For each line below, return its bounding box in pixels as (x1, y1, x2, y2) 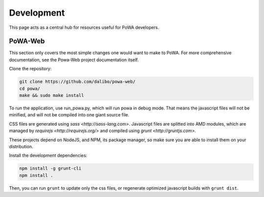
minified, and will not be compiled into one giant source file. (9, 112, 130, 118)
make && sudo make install (19, 93, 84, 98)
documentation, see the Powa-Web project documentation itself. (9, 57, 139, 63)
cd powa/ (19, 86, 41, 91)
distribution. (9, 143, 34, 149)
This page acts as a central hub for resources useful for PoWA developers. (9, 24, 159, 30)
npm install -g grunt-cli (19, 166, 82, 171)
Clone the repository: (9, 66, 52, 72)
